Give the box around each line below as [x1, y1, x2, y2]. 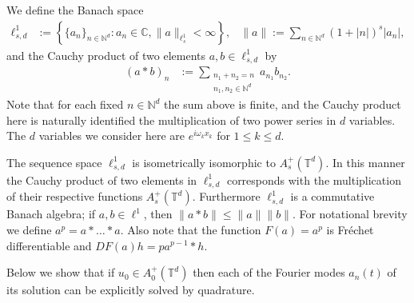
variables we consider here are [38, 127, 185, 144]
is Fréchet [326, 221, 374, 237]
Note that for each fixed [6, 96, 124, 113]
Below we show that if [6, 264, 115, 281]
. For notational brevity [292, 205, 408, 222]
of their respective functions [6, 188, 143, 205]
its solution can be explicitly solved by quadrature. [6, 281, 255, 298]
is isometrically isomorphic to [132, 153, 276, 170]
